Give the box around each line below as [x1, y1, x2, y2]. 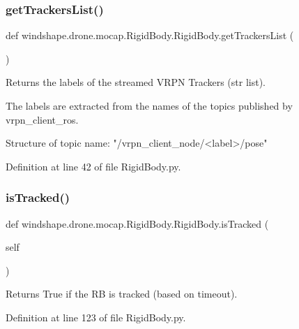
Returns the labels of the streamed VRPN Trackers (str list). [6, 75, 266, 89]
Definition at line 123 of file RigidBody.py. [6, 309, 186, 324]
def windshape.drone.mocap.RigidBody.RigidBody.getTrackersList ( [6, 28, 294, 43]
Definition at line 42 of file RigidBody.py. [6, 159, 181, 173]
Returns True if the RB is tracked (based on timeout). [6, 286, 238, 301]
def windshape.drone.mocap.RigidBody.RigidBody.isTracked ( [6, 216, 269, 231]
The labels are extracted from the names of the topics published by [6, 98, 293, 112]
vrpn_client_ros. [6, 112, 79, 126]
